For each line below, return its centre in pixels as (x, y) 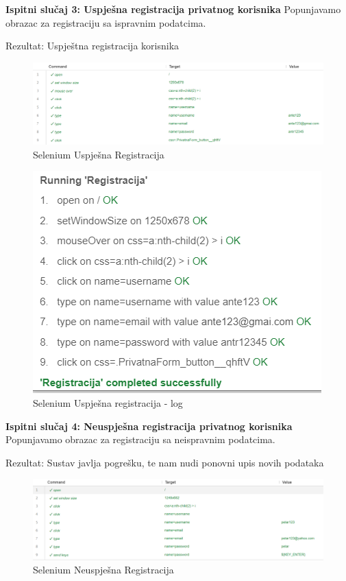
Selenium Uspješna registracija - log (108, 403)
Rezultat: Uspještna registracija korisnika (92, 46)
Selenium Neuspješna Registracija (103, 570)
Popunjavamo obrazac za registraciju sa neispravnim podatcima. (140, 439)
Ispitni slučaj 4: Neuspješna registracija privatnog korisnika (149, 426)
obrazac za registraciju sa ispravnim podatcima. (106, 22)
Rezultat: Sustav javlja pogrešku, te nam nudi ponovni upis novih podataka (165, 462)
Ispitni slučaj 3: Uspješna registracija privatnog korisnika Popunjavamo (173, 9)
